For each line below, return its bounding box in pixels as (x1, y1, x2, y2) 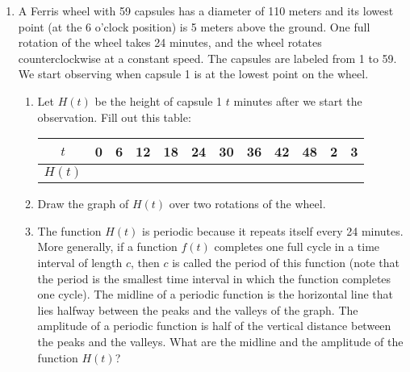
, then (130, 253, 160, 270)
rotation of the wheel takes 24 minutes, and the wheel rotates (18, 34, 322, 51)
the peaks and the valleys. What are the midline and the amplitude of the (37, 332, 404, 349)
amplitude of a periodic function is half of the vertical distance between (37, 317, 391, 334)
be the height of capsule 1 (94, 92, 223, 109)
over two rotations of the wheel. (169, 195, 326, 212)
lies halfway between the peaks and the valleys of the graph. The (37, 301, 358, 318)
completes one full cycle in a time (214, 238, 380, 255)
